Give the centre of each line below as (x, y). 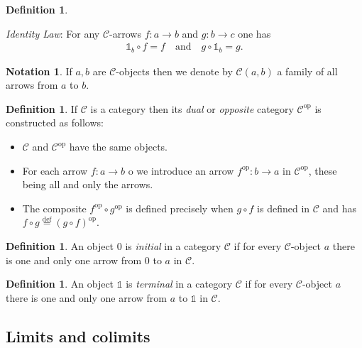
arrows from (32, 85)
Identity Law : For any (53, 33)
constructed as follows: (55, 123)
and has (340, 208)
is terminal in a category (179, 284)
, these (323, 170)
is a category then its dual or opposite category (192, 108)
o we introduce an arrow (181, 170)
